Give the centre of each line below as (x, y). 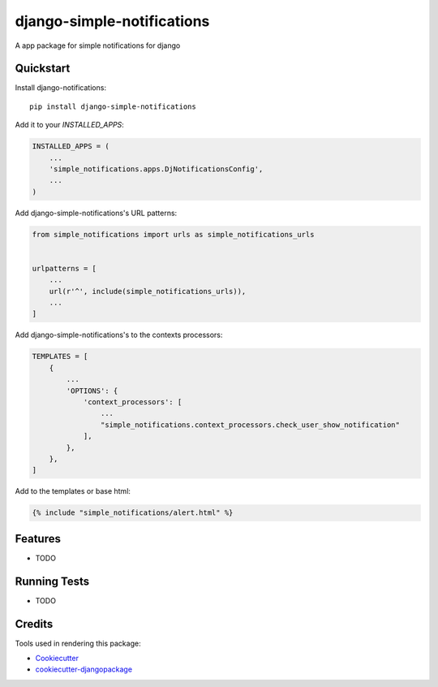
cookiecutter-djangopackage (84, 669)
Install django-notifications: (61, 88)
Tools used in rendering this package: (78, 643)
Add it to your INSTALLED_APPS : (70, 125)
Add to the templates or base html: (73, 491)
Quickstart (43, 69)
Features (38, 539)
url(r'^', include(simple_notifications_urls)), (148, 291)
